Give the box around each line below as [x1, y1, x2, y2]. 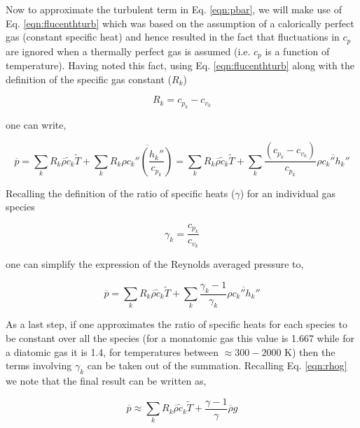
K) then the [284, 344, 335, 359]
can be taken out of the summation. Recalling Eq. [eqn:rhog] [87, 358, 347, 373]
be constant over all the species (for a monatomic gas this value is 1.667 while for [6, 331, 354, 345]
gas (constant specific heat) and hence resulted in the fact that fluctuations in [6, 29, 340, 44]
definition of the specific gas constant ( [6, 71, 172, 86]
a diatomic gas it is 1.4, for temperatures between [6, 344, 219, 359]
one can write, [6, 117, 67, 131]
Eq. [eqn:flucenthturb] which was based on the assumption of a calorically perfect [6, 15, 354, 30]
